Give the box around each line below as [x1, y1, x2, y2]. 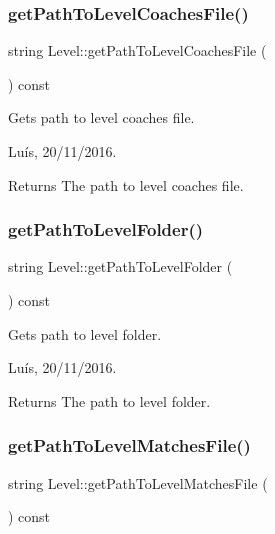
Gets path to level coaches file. [8, 107, 195, 128]
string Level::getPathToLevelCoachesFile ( [8, 40, 267, 61]
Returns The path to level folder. [8, 390, 211, 411]
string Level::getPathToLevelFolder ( [8, 256, 233, 277]
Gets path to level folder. [8, 323, 162, 344]
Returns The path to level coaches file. [8, 174, 244, 195]
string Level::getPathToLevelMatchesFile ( [8, 472, 268, 493]
